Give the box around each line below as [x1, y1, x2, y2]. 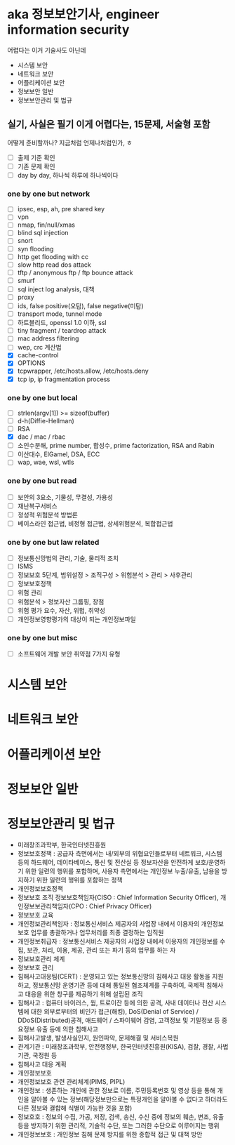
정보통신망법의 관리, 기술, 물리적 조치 [17, 554, 119, 562]
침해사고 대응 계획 [17, 1059, 67, 1068]
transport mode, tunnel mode [17, 310, 102, 318]
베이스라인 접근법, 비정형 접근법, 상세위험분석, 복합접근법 [17, 519, 173, 527]
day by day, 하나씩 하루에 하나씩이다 [17, 171, 119, 179]
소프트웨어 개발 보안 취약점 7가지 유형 [17, 649, 121, 658]
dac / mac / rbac [17, 432, 66, 441]
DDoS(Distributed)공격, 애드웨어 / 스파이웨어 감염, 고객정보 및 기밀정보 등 [17, 1016, 220, 1024]
